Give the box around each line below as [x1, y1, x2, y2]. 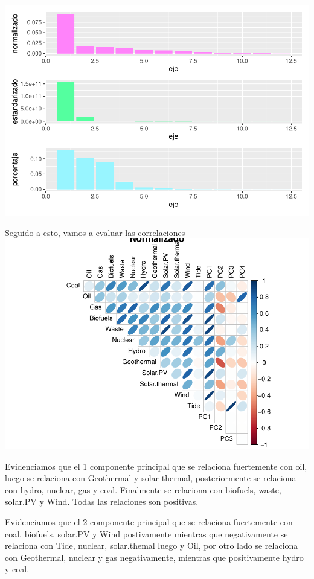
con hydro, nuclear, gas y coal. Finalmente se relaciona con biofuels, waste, [5, 483, 281, 496]
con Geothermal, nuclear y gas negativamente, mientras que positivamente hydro [5, 551, 304, 563]
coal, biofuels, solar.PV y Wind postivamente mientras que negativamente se [5, 527, 288, 540]
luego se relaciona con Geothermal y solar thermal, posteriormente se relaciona [5, 472, 296, 484]
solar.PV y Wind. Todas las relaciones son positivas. [5, 495, 199, 508]
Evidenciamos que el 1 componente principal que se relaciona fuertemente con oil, [5, 459, 307, 472]
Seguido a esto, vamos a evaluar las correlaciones [5, 226, 185, 238]
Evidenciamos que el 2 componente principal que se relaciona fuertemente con [5, 516, 293, 528]
